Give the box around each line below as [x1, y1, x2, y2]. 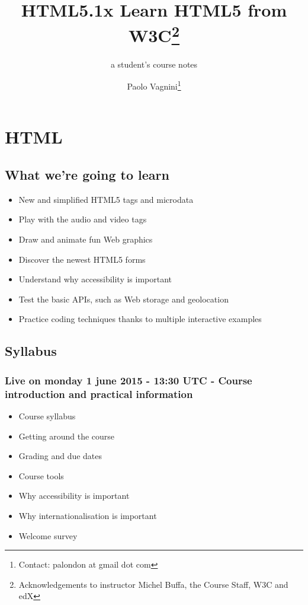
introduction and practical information [5, 386, 193, 401]
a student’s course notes [110, 58, 198, 70]
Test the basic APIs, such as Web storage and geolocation [18, 292, 229, 305]
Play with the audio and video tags [18, 213, 147, 225]
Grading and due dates [18, 450, 102, 462]
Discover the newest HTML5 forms [18, 253, 146, 265]
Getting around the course [18, 429, 115, 442]
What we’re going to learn [5, 165, 169, 184]
